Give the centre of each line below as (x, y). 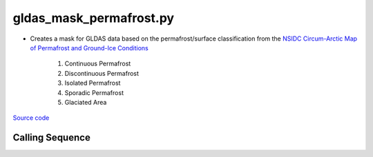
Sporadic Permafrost (94, 92)
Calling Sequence (52, 138)
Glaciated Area (86, 102)
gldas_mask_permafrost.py (94, 18)
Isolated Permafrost (93, 83)
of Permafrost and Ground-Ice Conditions (89, 48)
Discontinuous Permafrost (102, 73)
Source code (31, 118)
